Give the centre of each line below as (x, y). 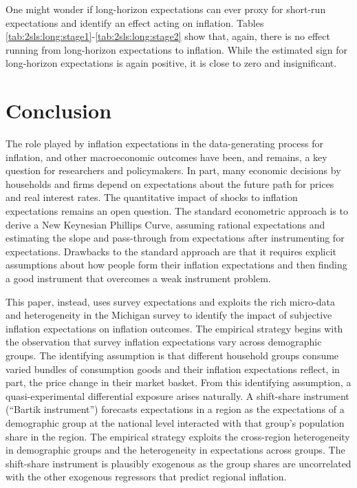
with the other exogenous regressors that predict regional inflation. (146, 477)
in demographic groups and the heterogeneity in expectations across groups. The (175, 450)
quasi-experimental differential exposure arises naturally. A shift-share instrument (177, 395)
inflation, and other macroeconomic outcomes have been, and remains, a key (166, 157)
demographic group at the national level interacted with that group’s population (175, 422)
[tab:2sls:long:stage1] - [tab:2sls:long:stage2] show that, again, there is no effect (168, 36)
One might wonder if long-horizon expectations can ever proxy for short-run (166, 9)
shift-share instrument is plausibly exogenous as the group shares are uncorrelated (178, 463)
